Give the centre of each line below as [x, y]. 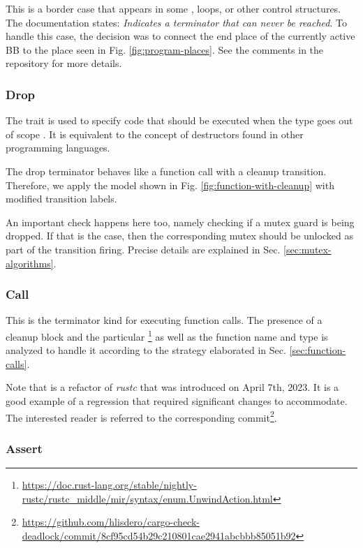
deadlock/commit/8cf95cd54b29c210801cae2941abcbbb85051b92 [159, 535]
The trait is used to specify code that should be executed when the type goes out [179, 120]
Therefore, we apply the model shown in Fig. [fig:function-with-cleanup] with [170, 185]
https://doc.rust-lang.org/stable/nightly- [109, 485]
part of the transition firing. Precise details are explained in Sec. [143, 249]
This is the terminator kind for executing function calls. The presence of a [164, 320]
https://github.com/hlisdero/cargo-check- [111, 522]
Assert [24, 448]
